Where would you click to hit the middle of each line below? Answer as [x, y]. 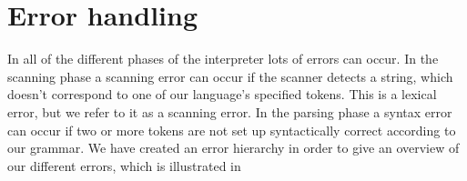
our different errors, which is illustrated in [124, 165]
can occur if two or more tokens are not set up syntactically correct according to [232, 130]
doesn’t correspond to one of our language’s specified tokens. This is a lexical [222, 94]
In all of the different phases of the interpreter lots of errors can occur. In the [223, 59]
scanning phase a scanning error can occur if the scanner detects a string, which [230, 76]
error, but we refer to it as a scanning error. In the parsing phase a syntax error [230, 111]
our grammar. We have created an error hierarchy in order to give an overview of [233, 148]
